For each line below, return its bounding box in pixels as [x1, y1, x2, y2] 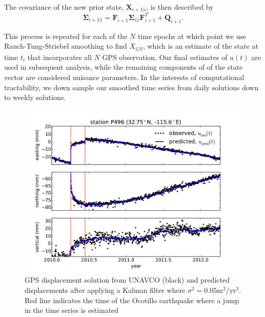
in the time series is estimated [25, 305, 119, 315]
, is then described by [146, 2, 214, 12]
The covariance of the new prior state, [4, 2, 124, 12]
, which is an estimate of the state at [142, 41, 258, 51]
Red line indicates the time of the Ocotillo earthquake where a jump [25, 294, 239, 305]
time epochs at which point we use [137, 30, 247, 41]
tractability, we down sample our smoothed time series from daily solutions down [4, 82, 259, 92]
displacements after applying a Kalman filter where [25, 284, 186, 295]
